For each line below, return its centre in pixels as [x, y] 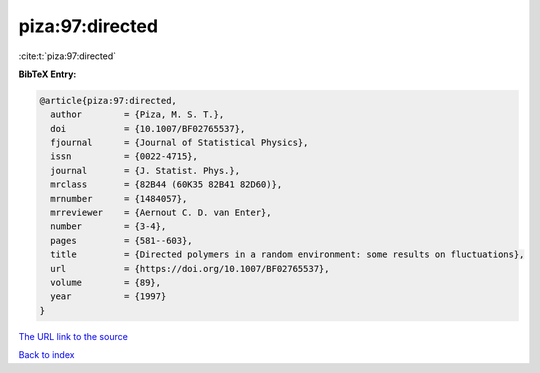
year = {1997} [108, 296]
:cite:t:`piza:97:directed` [67, 56]
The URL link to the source [73, 336]
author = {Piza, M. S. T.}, [137, 114]
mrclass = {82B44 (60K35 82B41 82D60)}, [166, 184]
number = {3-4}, [108, 226]
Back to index [46, 355]
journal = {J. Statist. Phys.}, [145, 170]
